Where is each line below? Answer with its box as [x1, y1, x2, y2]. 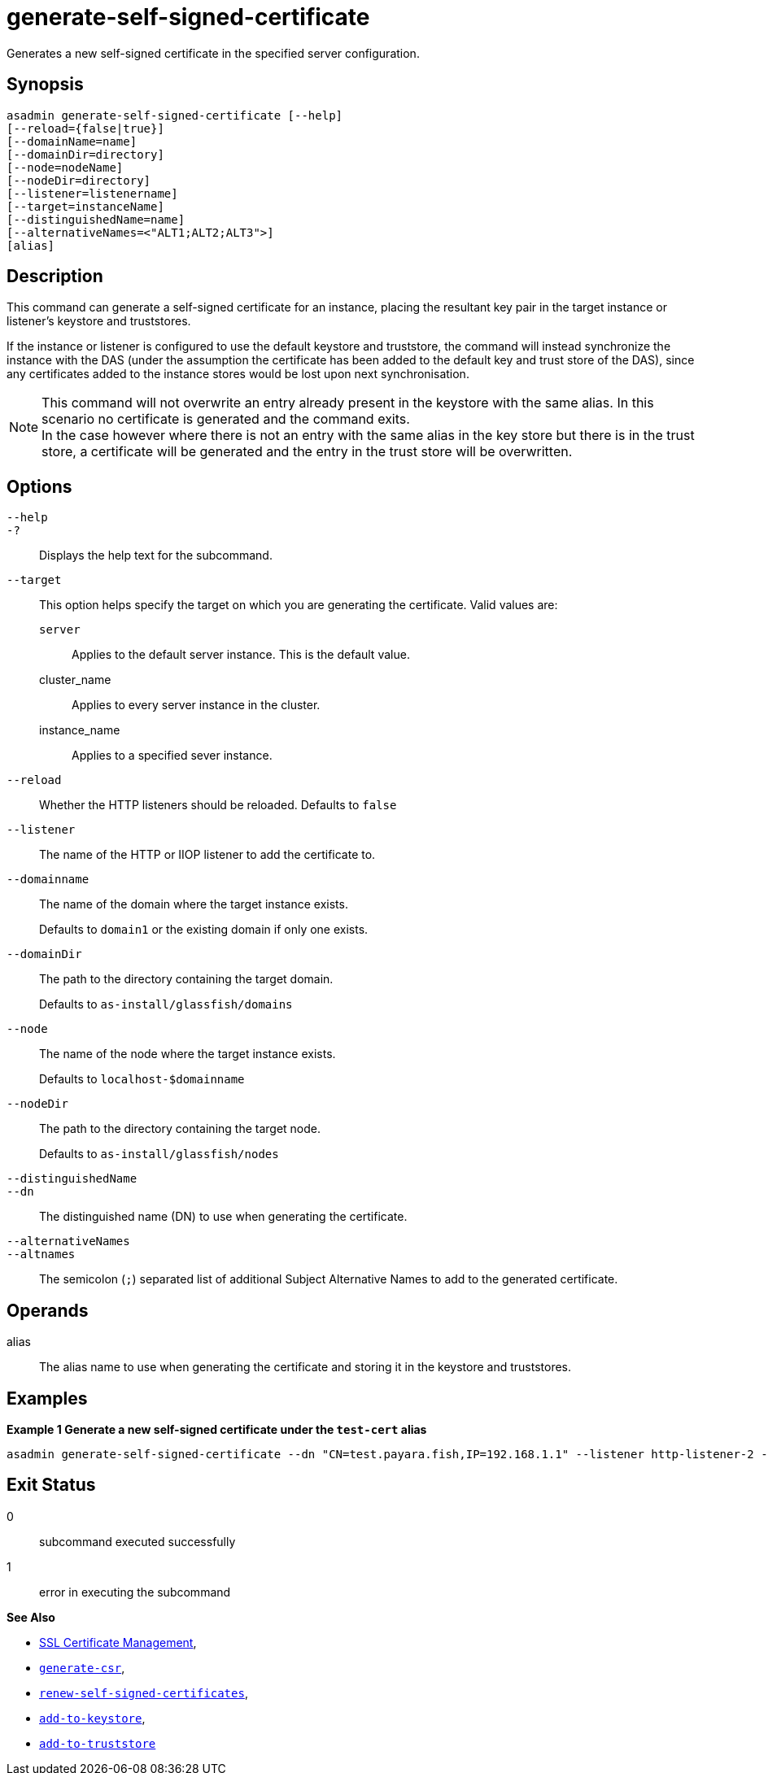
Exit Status [7, 1475, 96, 1496]
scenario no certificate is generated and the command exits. [41, 411, 410, 428]
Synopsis [7, 74, 84, 95]
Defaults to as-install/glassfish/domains [39, 997, 293, 1012]
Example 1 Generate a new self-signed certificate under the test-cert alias [7, 1422, 427, 1436]
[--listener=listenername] [7, 186, 178, 200]
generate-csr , [39, 1660, 125, 1675]
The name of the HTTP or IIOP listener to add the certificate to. [39, 847, 376, 862]
